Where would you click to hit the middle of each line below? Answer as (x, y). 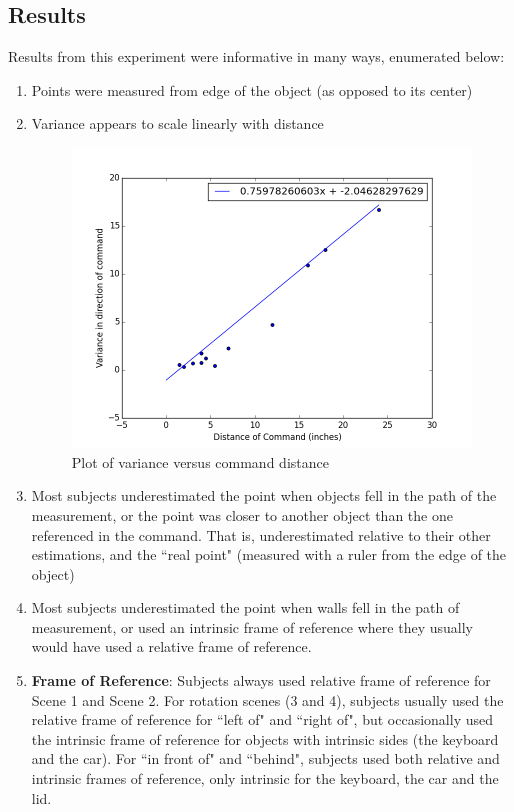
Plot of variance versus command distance (200, 461)
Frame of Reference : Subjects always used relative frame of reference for (261, 680)
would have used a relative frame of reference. (171, 646)
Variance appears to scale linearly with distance (177, 123)
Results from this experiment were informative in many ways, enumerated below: (256, 56)
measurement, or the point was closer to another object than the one (242, 514)
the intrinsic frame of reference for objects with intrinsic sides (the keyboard (265, 738)
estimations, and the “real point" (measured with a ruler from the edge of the (269, 554)
